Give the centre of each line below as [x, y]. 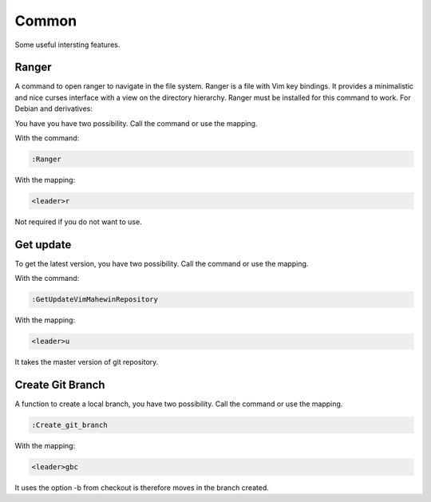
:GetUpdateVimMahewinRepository [95, 300]
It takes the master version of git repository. [87, 362]
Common [46, 21]
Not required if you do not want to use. [79, 221]
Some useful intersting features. [67, 45]
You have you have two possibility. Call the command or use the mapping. [136, 123]
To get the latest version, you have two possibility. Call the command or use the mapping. [162, 263]
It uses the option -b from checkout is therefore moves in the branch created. [142, 488]
